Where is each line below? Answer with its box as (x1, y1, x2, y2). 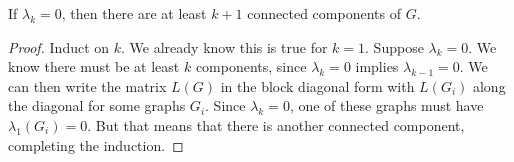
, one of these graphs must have (289, 95, 484, 116)
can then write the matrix (8, 75, 167, 96)
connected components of (247, 3, 401, 23)
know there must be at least (8, 56, 180, 77)
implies (355, 56, 399, 77)
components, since (195, 56, 307, 77)
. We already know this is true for (121, 36, 328, 57)
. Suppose (365, 36, 424, 57)
